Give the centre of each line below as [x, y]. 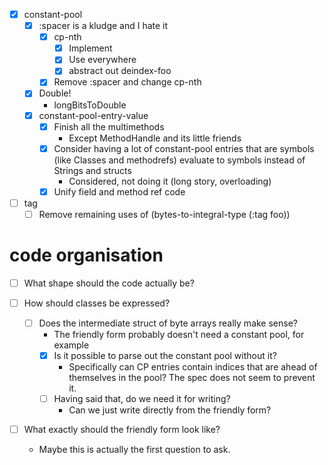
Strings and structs [92, 170]
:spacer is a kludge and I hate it [103, 26]
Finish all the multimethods [109, 126]
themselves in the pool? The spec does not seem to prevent [192, 378]
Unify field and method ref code [119, 191]
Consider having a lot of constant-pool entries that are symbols [184, 148]
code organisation [86, 255]
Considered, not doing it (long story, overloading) [170, 181]
